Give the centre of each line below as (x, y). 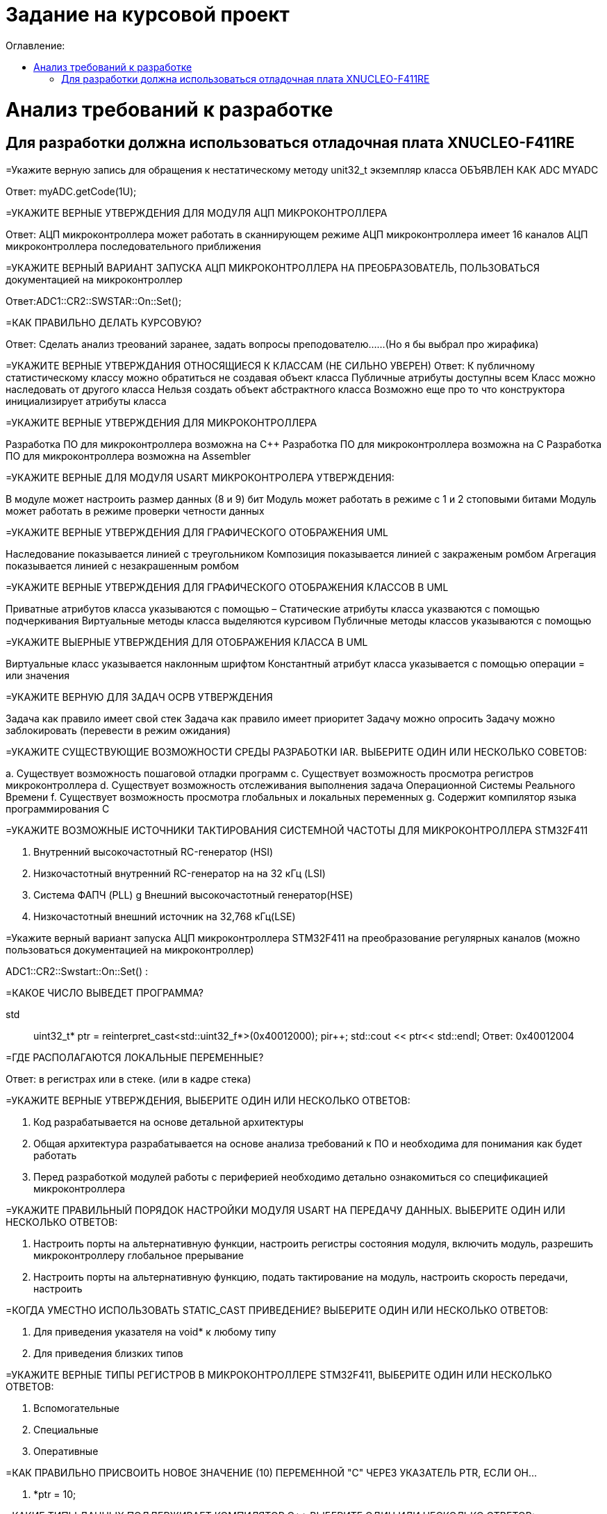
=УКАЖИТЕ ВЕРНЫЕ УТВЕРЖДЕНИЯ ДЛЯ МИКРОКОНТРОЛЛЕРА (161, 422)
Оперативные (66, 1451)
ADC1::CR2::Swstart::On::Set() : (77, 971)
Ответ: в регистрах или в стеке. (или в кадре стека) (128, 1079)
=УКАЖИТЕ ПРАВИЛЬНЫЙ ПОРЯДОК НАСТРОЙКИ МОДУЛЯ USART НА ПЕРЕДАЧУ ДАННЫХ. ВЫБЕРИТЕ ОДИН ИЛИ (285, 1210)
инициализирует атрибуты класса (86, 401)
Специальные (66, 1429)
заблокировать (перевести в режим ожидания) (118, 730)
